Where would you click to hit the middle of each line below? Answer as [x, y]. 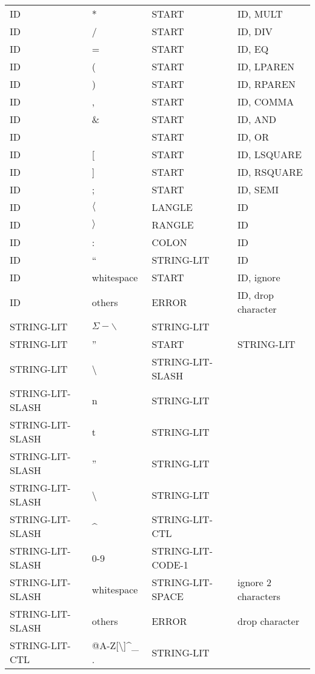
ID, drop [256, 295]
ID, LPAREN [266, 66]
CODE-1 [170, 565]
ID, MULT [260, 14]
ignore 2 [255, 582]
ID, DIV [255, 31]
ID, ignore [259, 277]
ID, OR [254, 137]
